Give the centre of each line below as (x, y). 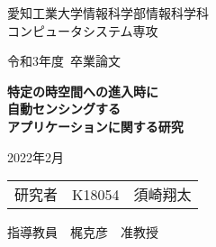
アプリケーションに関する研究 (95, 126)
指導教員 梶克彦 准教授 (83, 232)
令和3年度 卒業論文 (64, 61)
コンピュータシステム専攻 (83, 30)
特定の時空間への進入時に (83, 91)
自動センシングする (64, 109)
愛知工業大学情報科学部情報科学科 (108, 13)
